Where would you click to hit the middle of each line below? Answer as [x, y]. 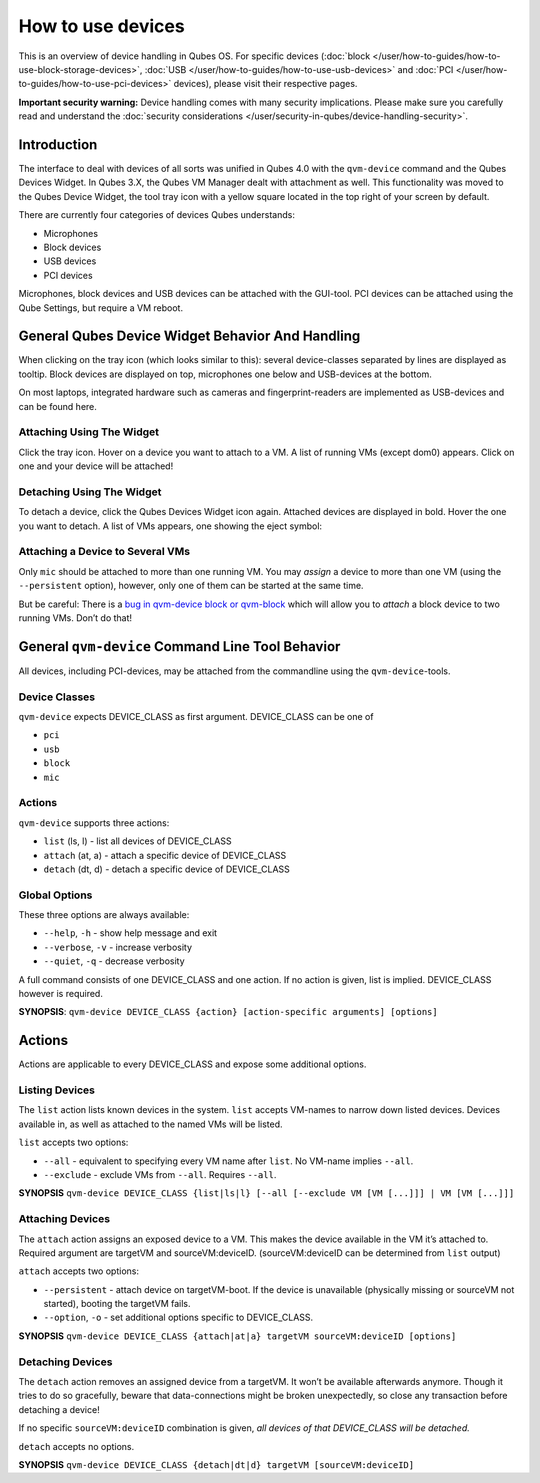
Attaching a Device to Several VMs [104, 552]
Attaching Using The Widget [89, 432]
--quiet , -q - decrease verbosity [114, 961]
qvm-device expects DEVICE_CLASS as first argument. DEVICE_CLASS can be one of [196, 717]
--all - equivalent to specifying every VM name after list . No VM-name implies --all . [228, 1161]
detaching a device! [59, 1409]
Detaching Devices [65, 1362]
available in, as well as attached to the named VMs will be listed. [151, 1124]
